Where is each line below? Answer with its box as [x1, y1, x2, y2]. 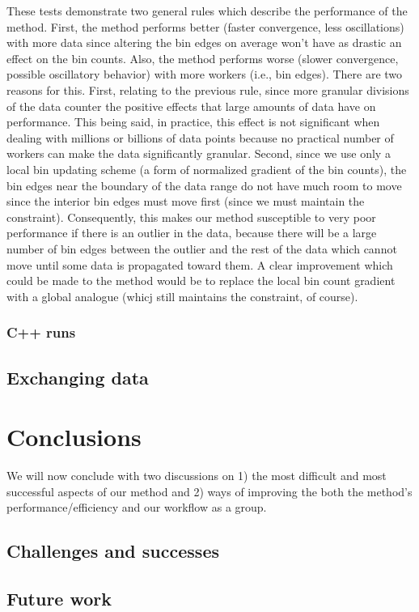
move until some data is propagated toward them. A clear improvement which [6, 256, 393, 273]
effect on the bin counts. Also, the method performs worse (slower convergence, [6, 49, 399, 66]
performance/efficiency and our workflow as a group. [6, 499, 267, 516]
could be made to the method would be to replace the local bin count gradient [6, 272, 396, 289]
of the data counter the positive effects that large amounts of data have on [6, 97, 376, 114]
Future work [6, 585, 112, 610]
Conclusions [6, 420, 142, 453]
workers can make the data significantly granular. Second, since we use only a [6, 145, 391, 162]
